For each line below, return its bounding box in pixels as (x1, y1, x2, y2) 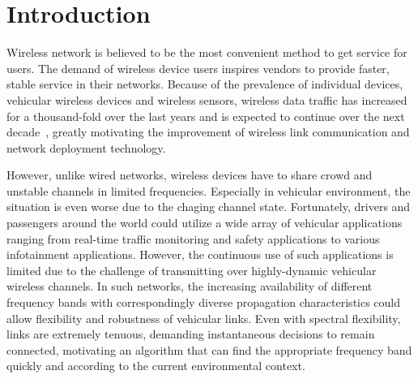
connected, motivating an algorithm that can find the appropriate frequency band (6, 341, 412, 358)
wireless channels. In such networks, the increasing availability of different (6, 278, 373, 295)
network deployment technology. (6, 139, 166, 156)
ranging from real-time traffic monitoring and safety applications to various (6, 230, 380, 247)
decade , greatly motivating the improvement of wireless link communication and (6, 123, 410, 140)
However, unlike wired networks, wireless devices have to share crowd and (6, 166, 373, 183)
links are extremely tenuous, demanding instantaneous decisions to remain (6, 325, 375, 342)
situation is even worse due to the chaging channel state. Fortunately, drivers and (6, 198, 411, 215)
